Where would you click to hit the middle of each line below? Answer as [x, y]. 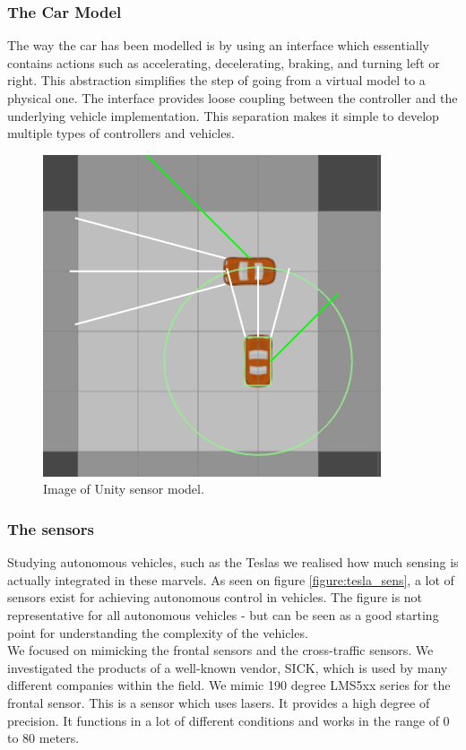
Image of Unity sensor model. [124, 489]
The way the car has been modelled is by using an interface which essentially [218, 45]
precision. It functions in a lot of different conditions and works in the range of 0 [229, 720]
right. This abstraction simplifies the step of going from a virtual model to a [216, 80]
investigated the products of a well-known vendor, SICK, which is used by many [228, 667]
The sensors [51, 528]
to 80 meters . [43, 738]
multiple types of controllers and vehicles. [121, 133]
